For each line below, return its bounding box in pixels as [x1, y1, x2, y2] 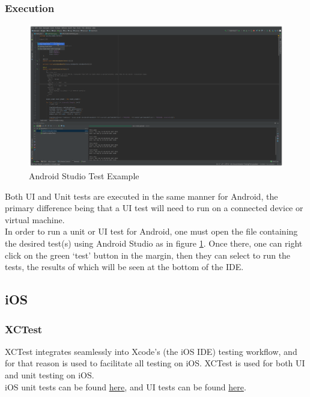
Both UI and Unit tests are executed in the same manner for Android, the [5, 189, 278, 202]
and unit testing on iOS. [5, 369, 94, 381]
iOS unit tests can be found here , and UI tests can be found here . [5, 380, 246, 393]
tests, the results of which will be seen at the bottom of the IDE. [5, 260, 244, 273]
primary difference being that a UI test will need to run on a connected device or [5, 202, 303, 214]
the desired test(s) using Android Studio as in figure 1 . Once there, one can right [5, 237, 303, 250]
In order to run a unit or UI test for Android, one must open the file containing [5, 225, 298, 238]
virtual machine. [5, 213, 65, 226]
